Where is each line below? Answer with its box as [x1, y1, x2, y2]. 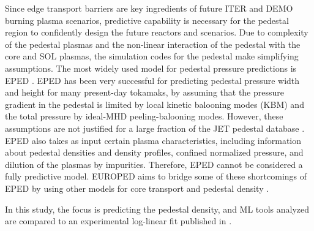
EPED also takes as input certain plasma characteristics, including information [5, 134, 302, 146]
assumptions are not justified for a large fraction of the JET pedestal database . [5, 121, 305, 134]
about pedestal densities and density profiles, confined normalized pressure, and [5, 146, 304, 159]
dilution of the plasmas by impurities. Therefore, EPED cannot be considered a [5, 157, 303, 170]
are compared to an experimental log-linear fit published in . [5, 214, 232, 227]
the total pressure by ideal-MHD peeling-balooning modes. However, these [5, 110, 283, 123]
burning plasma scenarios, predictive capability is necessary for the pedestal [5, 13, 289, 26]
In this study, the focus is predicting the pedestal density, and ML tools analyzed [5, 202, 310, 215]
